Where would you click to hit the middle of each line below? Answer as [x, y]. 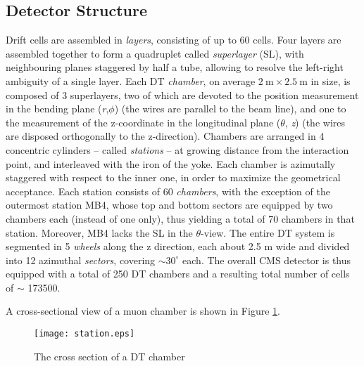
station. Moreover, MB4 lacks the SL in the [99, 232]
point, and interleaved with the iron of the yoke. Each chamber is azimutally [171, 163]
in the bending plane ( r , [57, 109]
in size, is [331, 80]
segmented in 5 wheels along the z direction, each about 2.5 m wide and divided [178, 246]
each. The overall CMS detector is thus [267, 260]
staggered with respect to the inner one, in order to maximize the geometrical [173, 177]
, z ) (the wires [315, 122]
